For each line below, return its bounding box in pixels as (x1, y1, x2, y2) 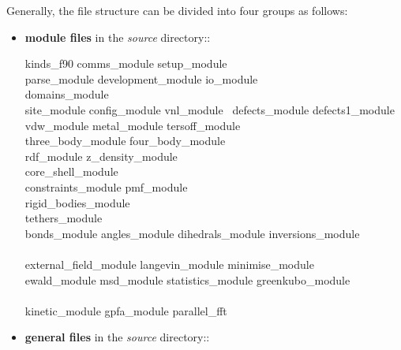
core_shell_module (24, 163, 118, 180)
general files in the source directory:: (24, 329, 210, 345)
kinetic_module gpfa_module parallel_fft (24, 302, 227, 318)
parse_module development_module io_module (24, 70, 258, 87)
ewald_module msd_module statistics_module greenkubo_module (24, 271, 350, 288)
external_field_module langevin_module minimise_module (24, 255, 314, 272)
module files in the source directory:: (24, 28, 211, 45)
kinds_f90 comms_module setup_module (24, 55, 227, 72)
